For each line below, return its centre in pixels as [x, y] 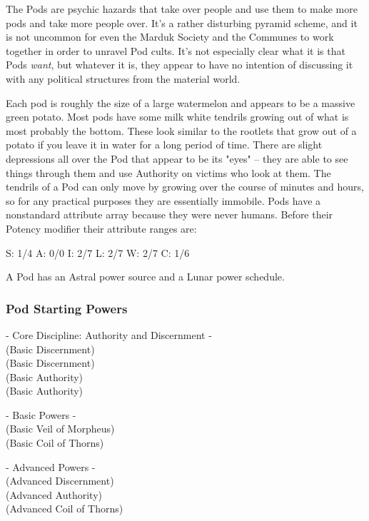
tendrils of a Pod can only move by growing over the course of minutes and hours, [185, 187]
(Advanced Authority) [54, 494]
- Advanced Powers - [51, 466]
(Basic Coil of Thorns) [55, 443]
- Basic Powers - [41, 414]
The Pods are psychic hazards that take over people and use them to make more [182, 9]
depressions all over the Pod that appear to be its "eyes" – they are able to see [177, 158]
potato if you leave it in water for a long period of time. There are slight [164, 145]
